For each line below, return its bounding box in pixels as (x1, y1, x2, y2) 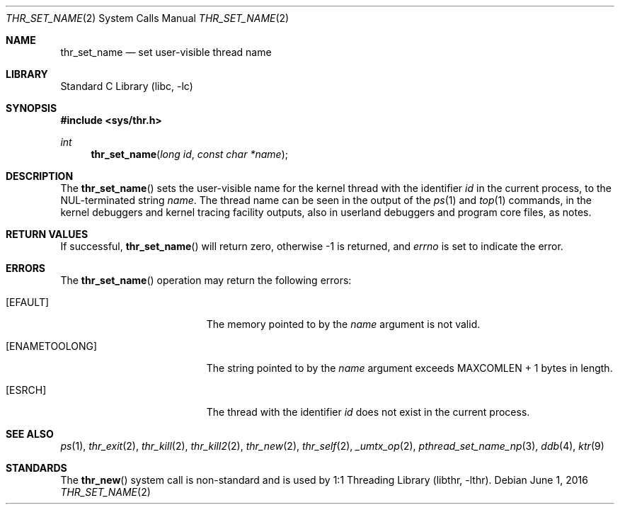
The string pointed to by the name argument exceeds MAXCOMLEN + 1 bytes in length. (206, 362, 613, 374)
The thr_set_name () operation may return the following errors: (60, 274, 352, 286)
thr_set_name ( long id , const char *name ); (91, 148, 288, 160)
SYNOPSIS (6, 102, 57, 114)
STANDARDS (6, 462, 67, 474)
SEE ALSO (6, 428, 54, 440)
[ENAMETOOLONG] (6, 340, 98, 352)
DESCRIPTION (6, 170, 74, 182)
